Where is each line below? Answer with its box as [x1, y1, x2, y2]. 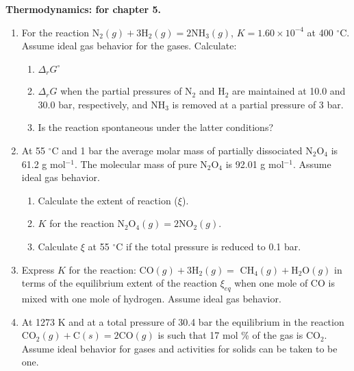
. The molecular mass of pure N [74, 156, 207, 171]
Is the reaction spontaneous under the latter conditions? [38, 120, 274, 134]
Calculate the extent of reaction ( [38, 193, 178, 207]
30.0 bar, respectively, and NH [38, 97, 166, 111]
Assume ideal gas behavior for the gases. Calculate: [21, 38, 237, 53]
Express [21, 262, 55, 276]
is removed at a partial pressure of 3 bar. [172, 97, 344, 111]
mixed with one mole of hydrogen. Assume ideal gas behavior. [21, 291, 281, 305]
